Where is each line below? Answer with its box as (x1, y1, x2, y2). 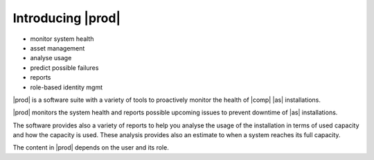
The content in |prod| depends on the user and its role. (12, 143, 169, 152)
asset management (30, 44, 85, 52)
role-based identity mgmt (30, 83, 103, 91)
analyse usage (30, 54, 72, 62)
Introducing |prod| (12, 10, 121, 26)
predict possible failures (30, 63, 99, 72)
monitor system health (30, 35, 94, 43)
